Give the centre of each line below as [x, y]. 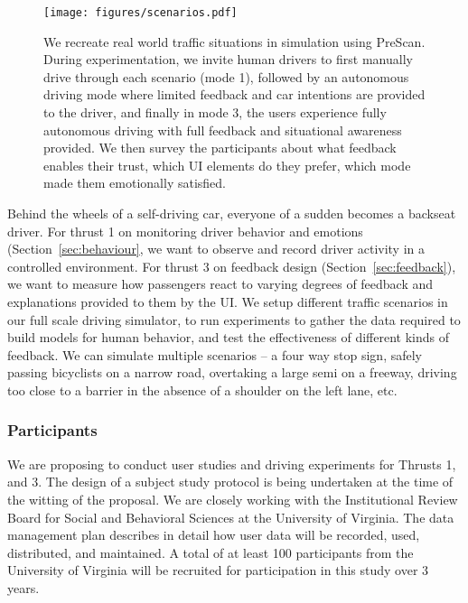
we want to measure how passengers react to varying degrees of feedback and [220, 284]
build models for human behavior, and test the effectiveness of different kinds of [228, 337]
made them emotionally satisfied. [135, 183]
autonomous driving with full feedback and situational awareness [223, 130]
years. [23, 587]
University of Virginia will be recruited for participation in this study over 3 [218, 570]
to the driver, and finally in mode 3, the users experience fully [215, 112]
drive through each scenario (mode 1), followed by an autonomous [226, 76]
